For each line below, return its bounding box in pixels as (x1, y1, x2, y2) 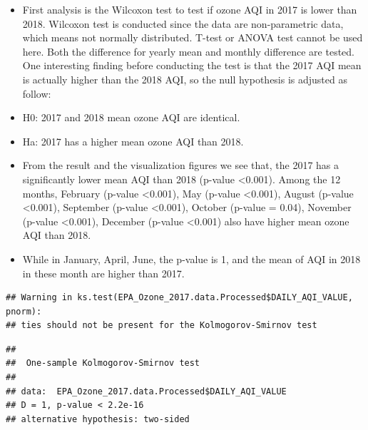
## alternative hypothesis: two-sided (6, 414, 190, 424)
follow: (22, 86, 51, 101)
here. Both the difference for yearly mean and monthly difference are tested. (22, 43, 354, 58)
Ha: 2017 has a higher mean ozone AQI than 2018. (22, 133, 244, 148)
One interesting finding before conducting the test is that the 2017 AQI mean (22, 58, 362, 73)
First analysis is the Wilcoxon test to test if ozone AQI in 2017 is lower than (22, 2, 357, 16)
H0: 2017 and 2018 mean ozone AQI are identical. (22, 110, 240, 125)
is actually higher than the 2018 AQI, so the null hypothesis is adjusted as (22, 71, 347, 86)
